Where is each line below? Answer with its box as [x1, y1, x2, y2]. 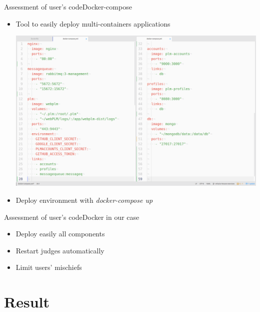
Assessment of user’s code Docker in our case [4, 211, 139, 222]
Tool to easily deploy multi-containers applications [15, 18, 170, 29]
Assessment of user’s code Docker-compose [4, 2, 132, 12]
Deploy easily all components [15, 228, 105, 239]
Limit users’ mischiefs [15, 262, 82, 272]
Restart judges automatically [15, 245, 104, 255]
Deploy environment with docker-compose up [15, 194, 153, 205]
